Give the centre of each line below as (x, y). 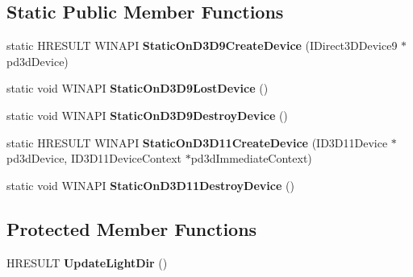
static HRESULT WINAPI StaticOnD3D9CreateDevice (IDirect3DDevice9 (202, 45)
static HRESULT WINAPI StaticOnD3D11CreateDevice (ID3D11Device (197, 142)
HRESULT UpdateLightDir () (87, 262)
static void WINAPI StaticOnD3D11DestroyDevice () (150, 185)
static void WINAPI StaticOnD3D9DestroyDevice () (147, 115)
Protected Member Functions (132, 228)
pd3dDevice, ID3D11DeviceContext (94, 158)
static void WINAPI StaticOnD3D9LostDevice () (138, 88)
